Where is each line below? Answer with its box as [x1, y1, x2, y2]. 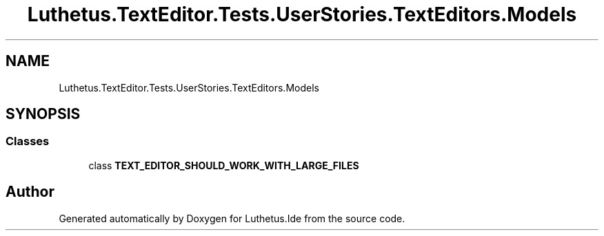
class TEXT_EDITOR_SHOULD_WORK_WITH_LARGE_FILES [88, 159, 359, 171]
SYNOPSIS [6, 105, 81, 123]
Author [6, 183, 54, 201]
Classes [6, 134, 50, 149]
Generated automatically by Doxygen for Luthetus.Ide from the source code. [59, 212, 405, 224]
